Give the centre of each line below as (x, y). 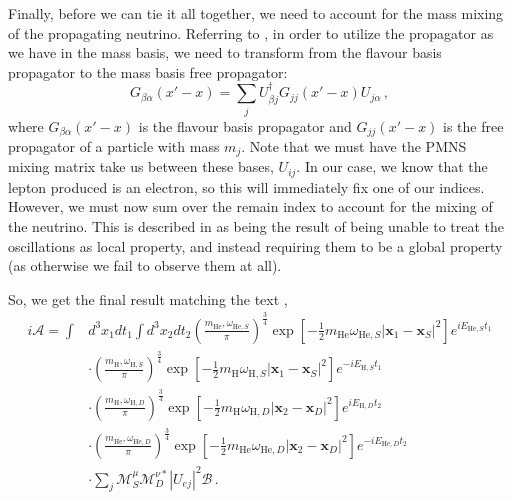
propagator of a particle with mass (114, 145)
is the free (473, 125)
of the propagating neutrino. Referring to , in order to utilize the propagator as (251, 32)
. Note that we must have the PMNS (354, 145)
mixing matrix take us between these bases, (141, 166)
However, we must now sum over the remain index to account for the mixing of (250, 206)
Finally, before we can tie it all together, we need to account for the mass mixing (256, 13)
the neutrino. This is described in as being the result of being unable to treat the (256, 226)
